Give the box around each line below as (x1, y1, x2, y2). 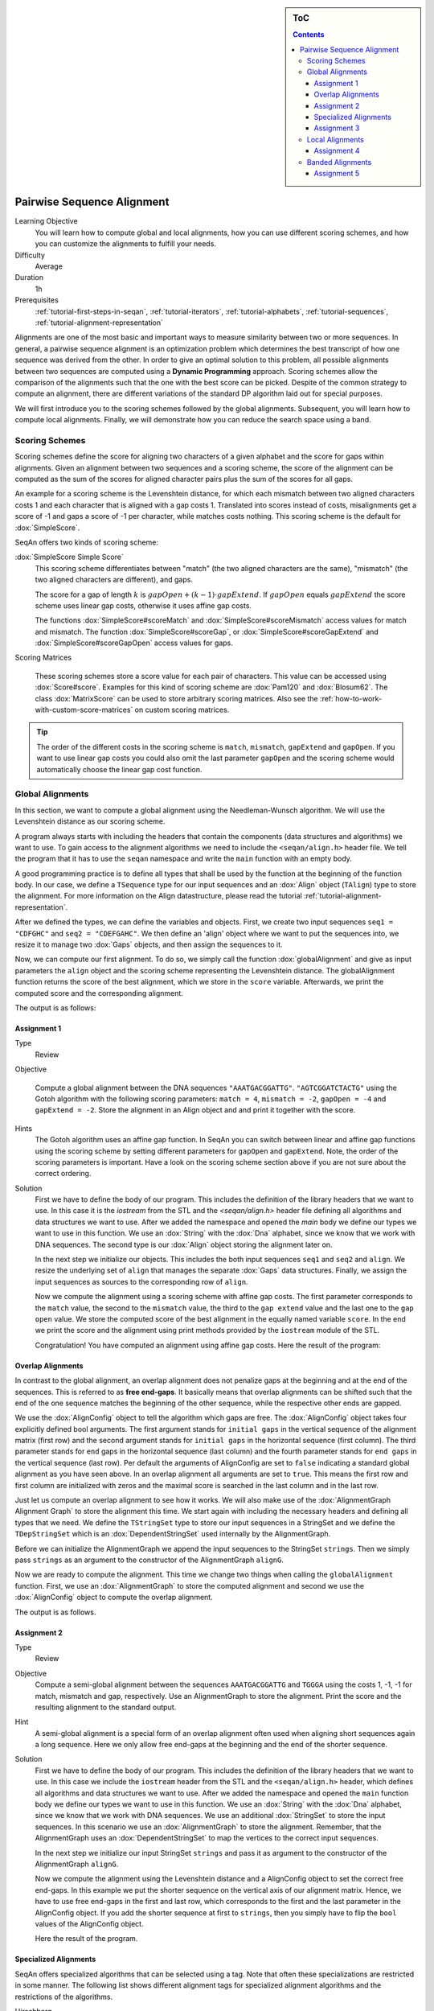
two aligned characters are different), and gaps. (35, 575, 193, 585)
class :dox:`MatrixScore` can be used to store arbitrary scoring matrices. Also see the (35, 693, 318, 703)
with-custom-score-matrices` (35, 705, 133, 715)
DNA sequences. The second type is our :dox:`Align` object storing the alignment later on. (35, 1240, 333, 1249)
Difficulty (14, 250, 46, 260)
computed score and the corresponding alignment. (14, 988, 184, 997)
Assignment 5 (313, 168, 360, 178)
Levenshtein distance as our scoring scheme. (14, 816, 166, 826)
